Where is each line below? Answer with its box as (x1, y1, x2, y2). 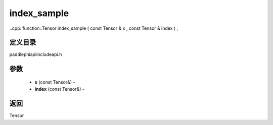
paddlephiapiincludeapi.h (9, 51, 62, 57)
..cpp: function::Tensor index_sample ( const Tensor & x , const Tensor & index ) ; (9, 25, 178, 31)
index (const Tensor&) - (34, 86, 84, 92)
